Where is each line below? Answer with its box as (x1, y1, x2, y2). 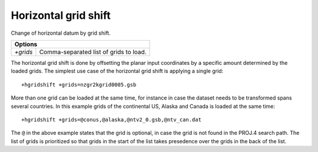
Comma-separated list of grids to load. (39, 48, 147, 56)
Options (14, 40, 38, 48)
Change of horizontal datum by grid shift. (11, 29, 111, 37)
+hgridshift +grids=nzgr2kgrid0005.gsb (21, 81, 137, 88)
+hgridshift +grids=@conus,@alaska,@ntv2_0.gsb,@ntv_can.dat (21, 116, 201, 123)
